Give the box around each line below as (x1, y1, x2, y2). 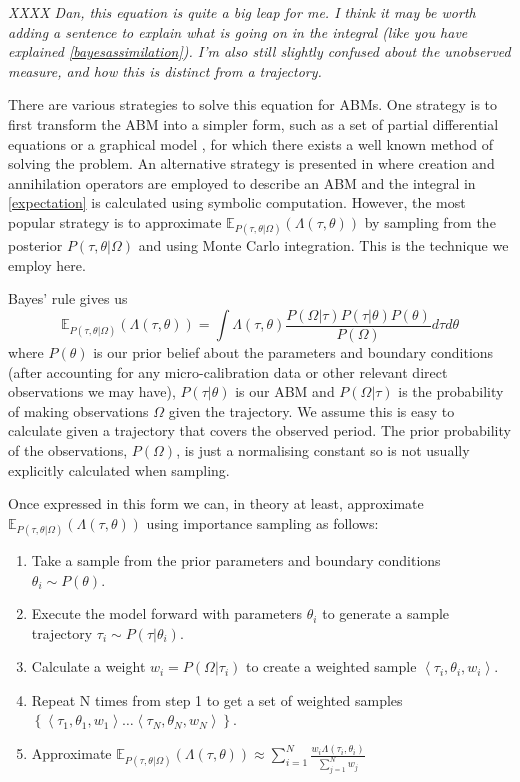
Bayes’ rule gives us (8, 288, 128, 309)
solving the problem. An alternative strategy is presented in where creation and (8, 153, 495, 174)
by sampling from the (364, 211, 496, 232)
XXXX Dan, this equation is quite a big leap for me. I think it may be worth (8, 2, 476, 22)
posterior (8, 235, 63, 256)
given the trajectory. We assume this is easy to (168, 400, 455, 421)
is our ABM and (235, 381, 335, 402)
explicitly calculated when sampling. (8, 459, 230, 480)
